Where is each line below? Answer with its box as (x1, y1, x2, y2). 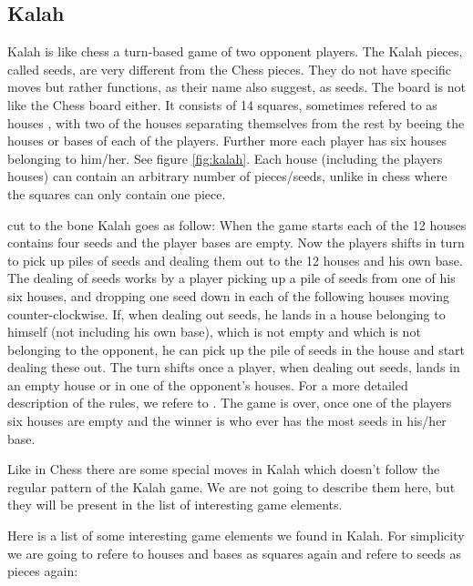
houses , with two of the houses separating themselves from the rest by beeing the (7, 113, 465, 132)
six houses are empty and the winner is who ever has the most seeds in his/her (7, 411, 447, 430)
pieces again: (7, 561, 78, 581)
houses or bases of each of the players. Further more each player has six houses (7, 131, 447, 150)
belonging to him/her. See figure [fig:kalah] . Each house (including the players (7, 148, 443, 167)
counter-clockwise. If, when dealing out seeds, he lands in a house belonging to (7, 304, 446, 323)
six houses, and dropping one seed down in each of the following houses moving (7, 286, 450, 305)
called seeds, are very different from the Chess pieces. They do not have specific (7, 59, 452, 78)
